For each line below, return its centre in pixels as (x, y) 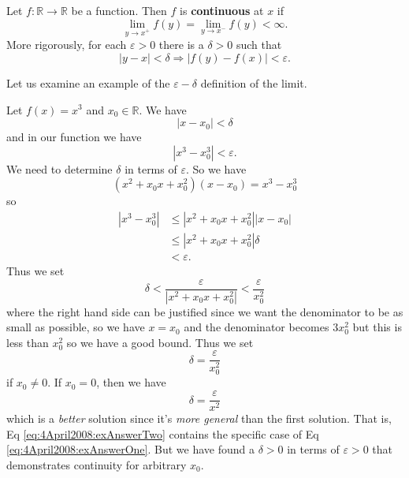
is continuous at (222, 10)
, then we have (131, 382)
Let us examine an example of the (88, 82)
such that (259, 45)
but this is (377, 327)
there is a (181, 45)
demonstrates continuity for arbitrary (97, 464)
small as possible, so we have (76, 327)
